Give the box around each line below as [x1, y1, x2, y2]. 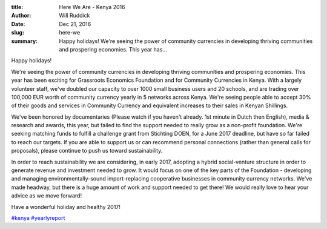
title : [11, 4, 24, 10]
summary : [11, 37, 38, 45]
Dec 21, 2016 [59, 20, 91, 27]
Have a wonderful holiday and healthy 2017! [11, 203, 121, 210]
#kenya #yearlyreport [11, 214, 65, 221]
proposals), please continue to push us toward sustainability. [11, 147, 163, 154]
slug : [11, 29, 24, 36]
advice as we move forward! [11, 192, 82, 199]
